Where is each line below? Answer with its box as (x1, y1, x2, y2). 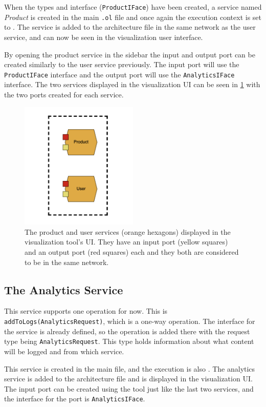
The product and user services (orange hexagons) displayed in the (25, 226, 231, 237)
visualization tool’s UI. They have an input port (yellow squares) (25, 236, 228, 247)
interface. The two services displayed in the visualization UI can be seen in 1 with (4, 79, 260, 90)
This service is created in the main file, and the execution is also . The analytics (4, 363, 255, 374)
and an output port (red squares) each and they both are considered (25, 247, 239, 257)
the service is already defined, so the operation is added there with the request (4, 325, 250, 336)
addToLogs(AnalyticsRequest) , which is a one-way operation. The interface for (4, 316, 255, 327)
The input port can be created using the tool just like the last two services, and (4, 383, 254, 394)
